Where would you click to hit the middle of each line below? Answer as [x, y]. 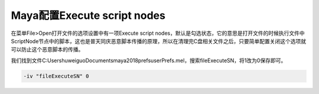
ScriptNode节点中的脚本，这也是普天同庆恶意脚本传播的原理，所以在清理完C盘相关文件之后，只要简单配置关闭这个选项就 [159, 41]
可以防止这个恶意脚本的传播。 [47, 50]
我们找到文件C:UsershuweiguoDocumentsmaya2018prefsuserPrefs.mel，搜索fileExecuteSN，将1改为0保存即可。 [149, 60]
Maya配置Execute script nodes [88, 15]
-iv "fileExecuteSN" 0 [56, 76]
